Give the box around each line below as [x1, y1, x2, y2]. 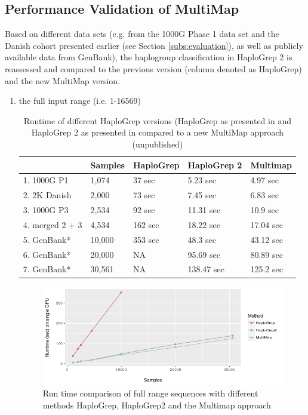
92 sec [133, 204, 155, 216]
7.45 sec [187, 189, 216, 201]
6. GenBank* [23, 248, 71, 260]
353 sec [133, 233, 159, 245]
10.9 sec [250, 204, 279, 216]
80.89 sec [250, 248, 283, 260]
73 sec [133, 189, 155, 201]
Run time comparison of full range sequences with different [42, 387, 258, 399]
